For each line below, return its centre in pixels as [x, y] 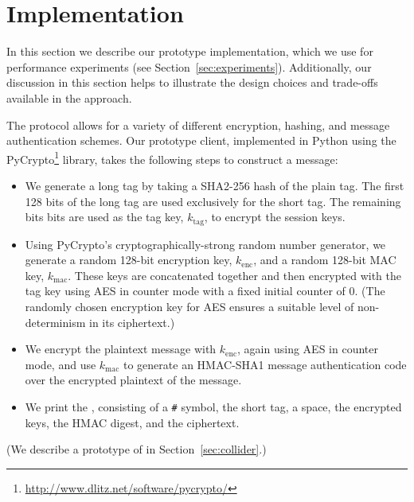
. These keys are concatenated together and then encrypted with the [234, 275]
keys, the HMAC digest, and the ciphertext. [132, 422]
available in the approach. [69, 97]
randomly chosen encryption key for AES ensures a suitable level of [189, 306]
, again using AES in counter [308, 349]
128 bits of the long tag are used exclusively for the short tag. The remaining [213, 201]
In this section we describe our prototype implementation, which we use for [190, 51]
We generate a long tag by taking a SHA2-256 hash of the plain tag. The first [215, 185]
